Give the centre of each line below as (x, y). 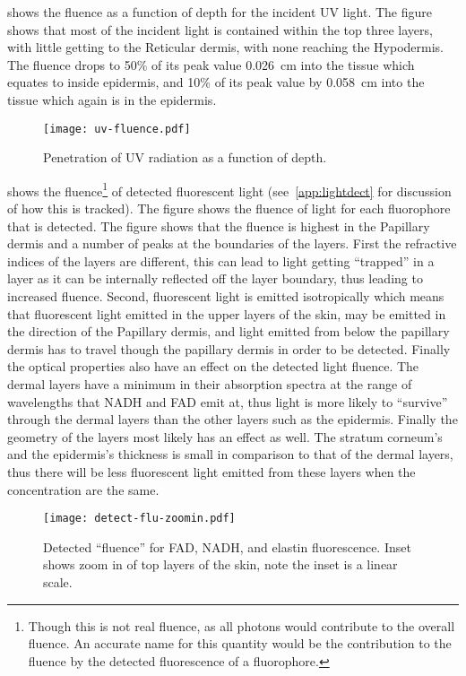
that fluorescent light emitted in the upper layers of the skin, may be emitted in (227, 313)
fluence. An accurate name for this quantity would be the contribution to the (240, 643)
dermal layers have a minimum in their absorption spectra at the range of (210, 384)
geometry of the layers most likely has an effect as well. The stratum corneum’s (225, 436)
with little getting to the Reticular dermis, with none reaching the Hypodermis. (226, 47)
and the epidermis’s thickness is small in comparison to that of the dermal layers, (230, 454)
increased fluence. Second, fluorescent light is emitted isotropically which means (226, 296)
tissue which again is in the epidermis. (112, 99)
